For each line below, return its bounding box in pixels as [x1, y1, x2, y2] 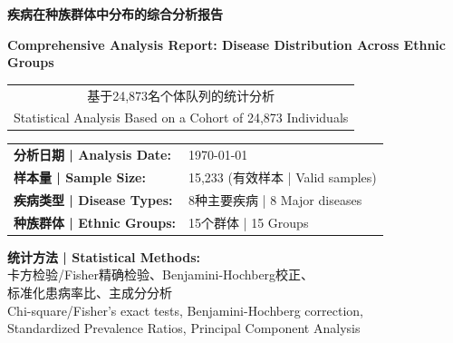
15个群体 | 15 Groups [188, 212, 309, 231]
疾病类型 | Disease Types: [14, 190, 173, 209]
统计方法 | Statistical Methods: [7, 247, 200, 266]
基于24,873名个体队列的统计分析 [87, 85, 275, 104]
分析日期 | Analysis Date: [14, 145, 171, 164]
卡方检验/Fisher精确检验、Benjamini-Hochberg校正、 [7, 265, 314, 284]
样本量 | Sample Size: [14, 168, 146, 187]
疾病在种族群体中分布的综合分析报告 [7, 5, 223, 23]
